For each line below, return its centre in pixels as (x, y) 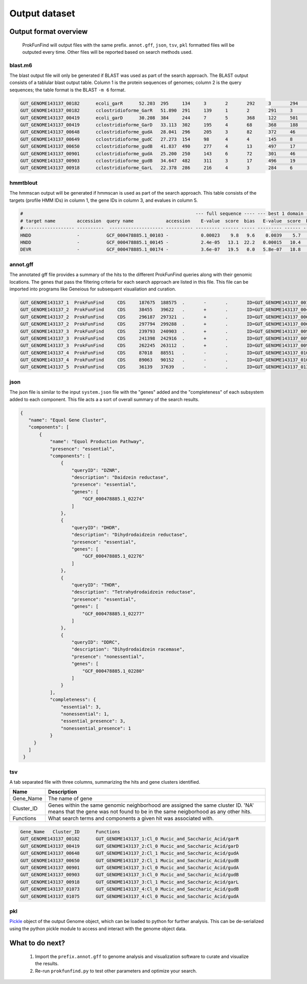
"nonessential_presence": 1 (96, 728)
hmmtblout (24, 183)
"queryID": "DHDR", (96, 527)
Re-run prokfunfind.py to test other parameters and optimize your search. (116, 971)
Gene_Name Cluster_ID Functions (70, 832)
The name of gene (70, 799)
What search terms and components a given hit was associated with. (131, 819)
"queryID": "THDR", (96, 585)
